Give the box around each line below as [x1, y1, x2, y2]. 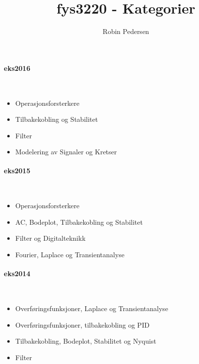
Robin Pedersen [103, 26, 149, 36]
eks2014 [4, 268, 31, 279]
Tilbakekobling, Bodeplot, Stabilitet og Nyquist [15, 336, 156, 346]
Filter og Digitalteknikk [15, 233, 86, 243]
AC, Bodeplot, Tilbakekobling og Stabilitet [15, 216, 143, 227]
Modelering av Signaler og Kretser [15, 147, 117, 157]
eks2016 [4, 63, 31, 73]
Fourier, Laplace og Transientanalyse [15, 249, 124, 260]
